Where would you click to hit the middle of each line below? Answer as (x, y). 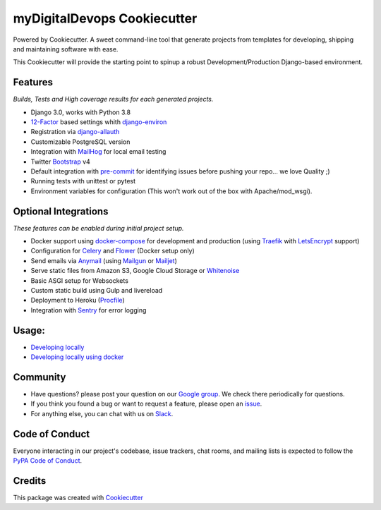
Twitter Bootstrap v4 (61, 162)
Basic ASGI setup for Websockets (79, 280)
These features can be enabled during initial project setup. (98, 228)
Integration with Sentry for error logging (89, 310)
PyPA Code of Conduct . (48, 461)
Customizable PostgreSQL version (80, 142)
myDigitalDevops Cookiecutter (105, 18)
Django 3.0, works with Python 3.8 (80, 112)
